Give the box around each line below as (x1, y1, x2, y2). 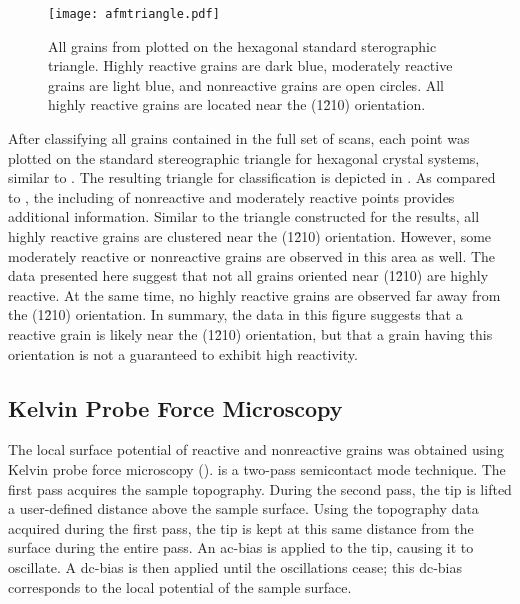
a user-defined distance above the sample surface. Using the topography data (8, 498, 479, 519)
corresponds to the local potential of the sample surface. (8, 576, 352, 597)
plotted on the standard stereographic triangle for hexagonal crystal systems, (8, 147, 480, 168)
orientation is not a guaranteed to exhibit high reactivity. (8, 343, 358, 364)
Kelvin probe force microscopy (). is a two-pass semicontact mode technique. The (8, 458, 506, 479)
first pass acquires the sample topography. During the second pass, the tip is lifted (8, 478, 512, 499)
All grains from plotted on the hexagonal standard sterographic (48, 35, 437, 56)
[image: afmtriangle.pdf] (48, 7, 220, 21)
